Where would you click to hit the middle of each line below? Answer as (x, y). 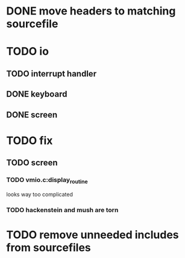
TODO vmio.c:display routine (47, 181)
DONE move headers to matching (91, 11)
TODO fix (30, 140)
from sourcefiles (49, 247)
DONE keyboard (37, 94)
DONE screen (32, 115)
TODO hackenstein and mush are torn (62, 210)
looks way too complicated (40, 194)
